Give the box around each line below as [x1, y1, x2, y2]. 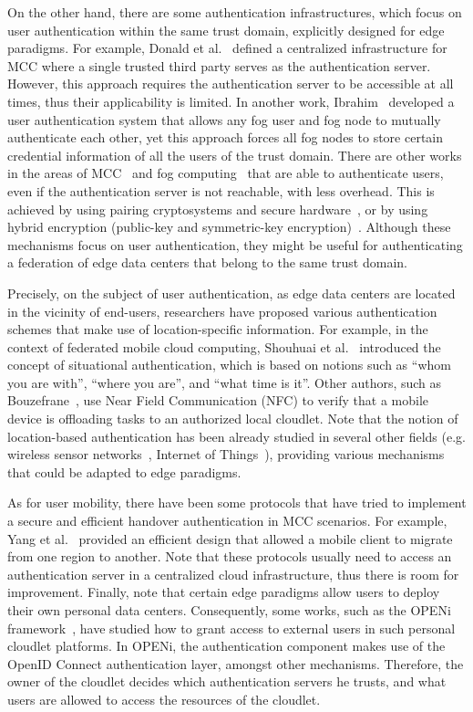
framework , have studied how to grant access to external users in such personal [7, 618, 456, 637]
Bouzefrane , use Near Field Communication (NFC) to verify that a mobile [7, 391, 428, 410]
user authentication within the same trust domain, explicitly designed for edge [7, 20, 445, 39]
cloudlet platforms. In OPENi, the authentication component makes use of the [7, 636, 446, 655]
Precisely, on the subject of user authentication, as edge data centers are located [7, 283, 456, 302]
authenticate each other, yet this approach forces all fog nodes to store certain [7, 128, 444, 147]
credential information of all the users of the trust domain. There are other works [7, 145, 462, 164]
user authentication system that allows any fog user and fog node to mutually [7, 110, 441, 129]
